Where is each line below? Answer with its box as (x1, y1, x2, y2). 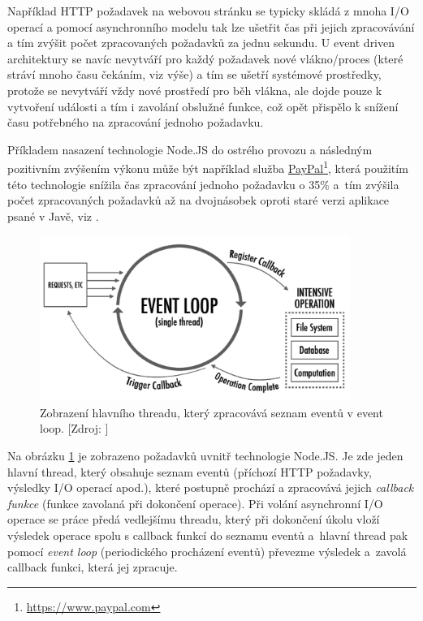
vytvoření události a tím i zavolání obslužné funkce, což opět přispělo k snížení (7, 97, 399, 114)
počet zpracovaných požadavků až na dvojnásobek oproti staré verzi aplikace (7, 192, 390, 209)
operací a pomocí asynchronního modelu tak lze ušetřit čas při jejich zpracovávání (7, 18, 415, 35)
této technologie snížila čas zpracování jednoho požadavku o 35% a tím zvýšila (7, 175, 399, 192)
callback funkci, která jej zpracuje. (7, 558, 178, 576)
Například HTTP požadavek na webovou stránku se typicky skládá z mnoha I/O (7, 2, 409, 19)
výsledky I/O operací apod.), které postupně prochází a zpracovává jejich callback (7, 479, 414, 496)
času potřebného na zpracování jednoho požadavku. (7, 114, 264, 131)
